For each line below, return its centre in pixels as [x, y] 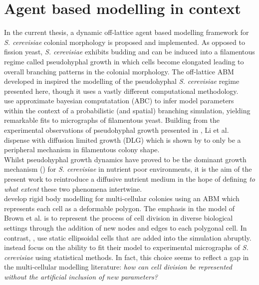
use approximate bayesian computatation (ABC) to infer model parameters [119, 101]
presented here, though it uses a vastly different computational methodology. [121, 91]
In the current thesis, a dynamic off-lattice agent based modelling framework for [127, 32]
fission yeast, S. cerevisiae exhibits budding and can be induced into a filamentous [129, 52]
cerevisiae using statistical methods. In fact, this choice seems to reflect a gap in [127, 257]
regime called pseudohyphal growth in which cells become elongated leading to [124, 61]
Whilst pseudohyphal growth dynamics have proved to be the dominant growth [125, 159]
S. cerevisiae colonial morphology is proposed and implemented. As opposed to [125, 42]
